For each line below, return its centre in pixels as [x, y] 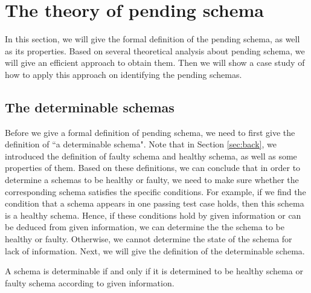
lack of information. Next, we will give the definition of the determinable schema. [155, 250]
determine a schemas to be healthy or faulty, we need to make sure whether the [152, 180]
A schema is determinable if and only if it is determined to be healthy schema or [154, 271]
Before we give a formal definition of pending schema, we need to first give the [150, 132]
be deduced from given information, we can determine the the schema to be [145, 227]
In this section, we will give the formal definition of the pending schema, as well [152, 39]
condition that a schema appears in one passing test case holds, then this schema [155, 203]
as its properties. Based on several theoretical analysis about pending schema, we [155, 50]
